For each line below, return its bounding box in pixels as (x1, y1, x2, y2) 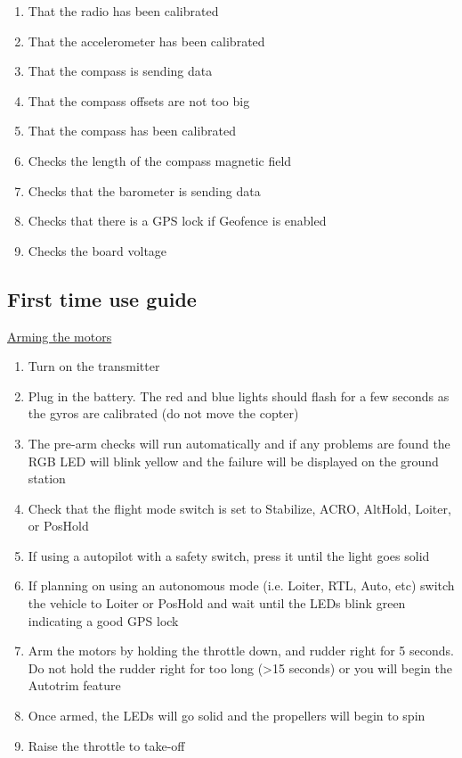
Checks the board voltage (28, 241, 167, 260)
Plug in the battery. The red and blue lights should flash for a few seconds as (28, 386, 450, 405)
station (28, 469, 66, 488)
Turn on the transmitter (28, 357, 160, 375)
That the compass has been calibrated (28, 121, 236, 140)
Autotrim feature (28, 676, 121, 695)
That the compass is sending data (28, 62, 213, 80)
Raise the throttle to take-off (28, 736, 185, 754)
